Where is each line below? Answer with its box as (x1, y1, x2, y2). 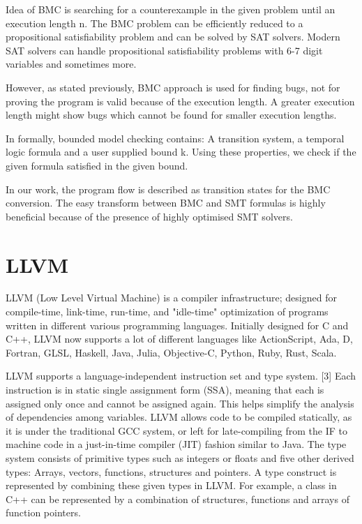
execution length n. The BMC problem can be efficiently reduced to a (6, 15, 303, 30)
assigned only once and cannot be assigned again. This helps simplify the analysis (6, 396, 354, 410)
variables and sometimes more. (6, 57, 137, 71)
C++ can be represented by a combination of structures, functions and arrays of (6, 491, 349, 506)
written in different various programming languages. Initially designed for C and (6, 317, 349, 332)
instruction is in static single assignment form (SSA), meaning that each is (6, 382, 324, 396)
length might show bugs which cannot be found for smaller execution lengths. (6, 107, 337, 122)
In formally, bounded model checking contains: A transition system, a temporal (6, 130, 345, 145)
